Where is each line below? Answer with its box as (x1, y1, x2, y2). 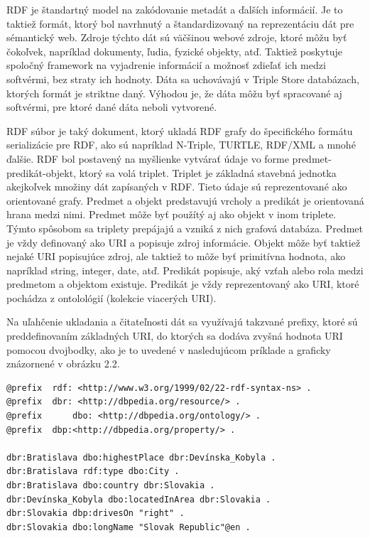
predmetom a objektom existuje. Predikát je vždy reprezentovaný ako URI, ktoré (6, 276, 359, 291)
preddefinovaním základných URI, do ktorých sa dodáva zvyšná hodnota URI (6, 328, 343, 343)
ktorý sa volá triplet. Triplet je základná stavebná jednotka (79, 165, 337, 180)
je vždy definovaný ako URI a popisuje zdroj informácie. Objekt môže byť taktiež (6, 235, 361, 249)
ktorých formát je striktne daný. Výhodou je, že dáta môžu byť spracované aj (6, 85, 342, 100)
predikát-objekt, (6, 165, 77, 180)
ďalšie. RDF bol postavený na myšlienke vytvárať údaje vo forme (6, 151, 289, 166)
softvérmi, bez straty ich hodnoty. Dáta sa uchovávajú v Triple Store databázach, (6, 71, 359, 86)
